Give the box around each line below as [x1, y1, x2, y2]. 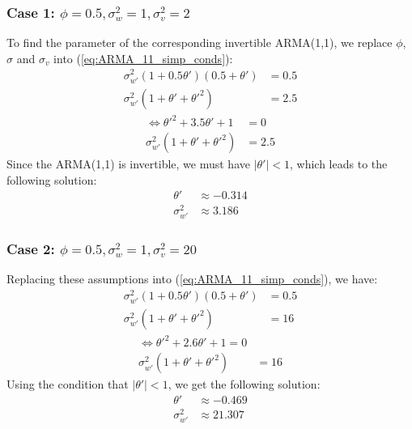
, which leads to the [290, 155, 388, 172]
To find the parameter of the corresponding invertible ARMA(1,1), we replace [6, 34, 393, 51]
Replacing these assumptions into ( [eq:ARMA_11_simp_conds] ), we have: [6, 270, 378, 287]
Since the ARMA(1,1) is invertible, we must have [6, 155, 250, 172]
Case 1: [6, 2, 55, 22]
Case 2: [6, 238, 55, 258]
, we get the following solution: [168, 376, 321, 393]
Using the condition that [6, 376, 129, 393]
